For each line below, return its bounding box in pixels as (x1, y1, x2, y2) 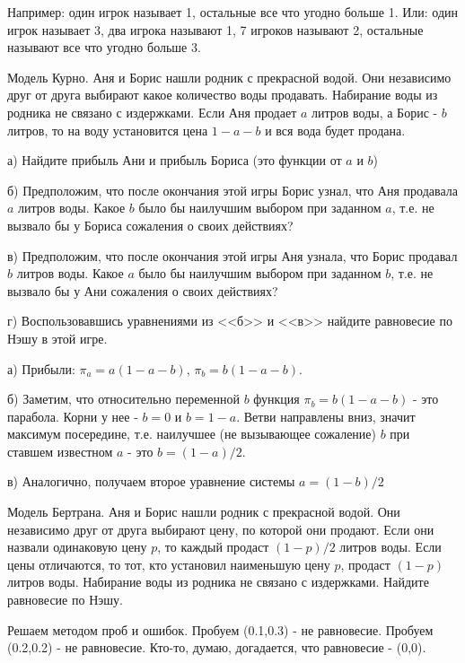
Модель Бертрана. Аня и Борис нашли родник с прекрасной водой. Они (7, 502, 400, 521)
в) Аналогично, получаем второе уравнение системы (7, 472, 295, 491)
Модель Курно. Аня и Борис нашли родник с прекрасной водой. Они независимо (7, 67, 452, 86)
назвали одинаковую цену (7, 537, 147, 556)
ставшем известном (7, 441, 113, 460)
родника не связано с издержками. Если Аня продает (7, 102, 297, 121)
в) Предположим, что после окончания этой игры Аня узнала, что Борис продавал (7, 246, 458, 265)
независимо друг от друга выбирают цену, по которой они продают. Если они (7, 519, 434, 538)
